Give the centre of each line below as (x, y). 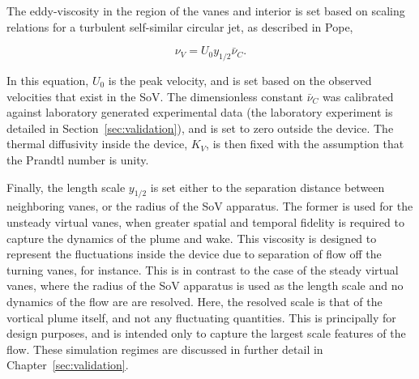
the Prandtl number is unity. (78, 159)
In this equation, (48, 80)
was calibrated (358, 96)
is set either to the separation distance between (267, 187)
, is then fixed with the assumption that (305, 144)
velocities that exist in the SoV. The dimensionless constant (155, 96)
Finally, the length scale (66, 187)
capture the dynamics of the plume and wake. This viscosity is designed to (192, 238)
